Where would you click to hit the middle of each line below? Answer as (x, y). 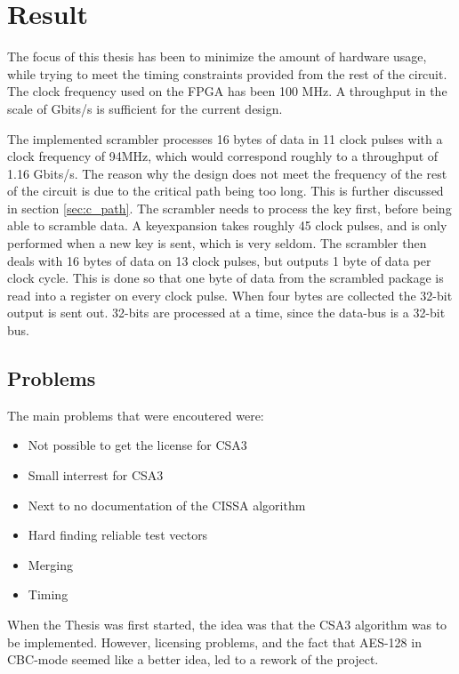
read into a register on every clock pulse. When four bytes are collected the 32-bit (230, 295)
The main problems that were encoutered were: (136, 415)
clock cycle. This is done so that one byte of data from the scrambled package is (225, 278)
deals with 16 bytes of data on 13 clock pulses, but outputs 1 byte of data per (219, 260)
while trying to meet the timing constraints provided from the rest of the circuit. (227, 73)
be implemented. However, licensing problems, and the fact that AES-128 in (214, 642)
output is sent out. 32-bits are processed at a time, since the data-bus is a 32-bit (226, 313)
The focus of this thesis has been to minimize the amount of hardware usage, (217, 56)
